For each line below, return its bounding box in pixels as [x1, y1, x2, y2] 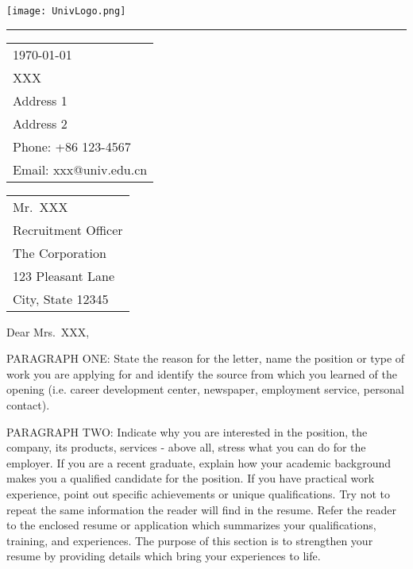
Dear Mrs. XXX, [6, 323, 90, 340]
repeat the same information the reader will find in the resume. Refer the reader [6, 501, 397, 517]
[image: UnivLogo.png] [6, 6, 126, 17]
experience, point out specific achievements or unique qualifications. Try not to [6, 486, 390, 502]
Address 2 [13, 113, 68, 133]
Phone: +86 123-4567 [13, 136, 131, 156]
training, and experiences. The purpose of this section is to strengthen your [6, 532, 373, 548]
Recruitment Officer [13, 220, 123, 239]
